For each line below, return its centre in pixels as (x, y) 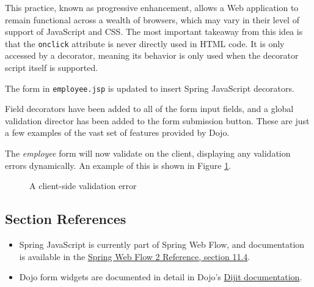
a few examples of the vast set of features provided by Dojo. (117, 132)
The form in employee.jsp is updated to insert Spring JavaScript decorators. (150, 88)
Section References (66, 219)
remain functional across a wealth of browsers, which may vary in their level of (152, 19)
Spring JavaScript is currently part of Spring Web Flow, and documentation (162, 244)
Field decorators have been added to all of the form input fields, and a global (149, 109)
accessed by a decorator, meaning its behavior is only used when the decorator (152, 55)
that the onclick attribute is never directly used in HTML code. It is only (145, 43)
